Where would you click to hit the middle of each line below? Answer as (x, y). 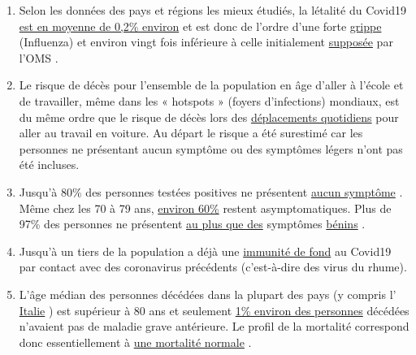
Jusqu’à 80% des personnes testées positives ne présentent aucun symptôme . (211, 191)
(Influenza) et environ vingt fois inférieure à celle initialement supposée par (206, 42)
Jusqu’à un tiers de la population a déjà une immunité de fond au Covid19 (205, 251)
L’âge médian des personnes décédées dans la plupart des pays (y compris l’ (208, 294)
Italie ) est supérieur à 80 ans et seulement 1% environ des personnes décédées (214, 310)
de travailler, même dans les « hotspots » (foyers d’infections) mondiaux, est (209, 100)
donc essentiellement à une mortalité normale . (135, 342)
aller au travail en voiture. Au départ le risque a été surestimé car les (191, 133)
